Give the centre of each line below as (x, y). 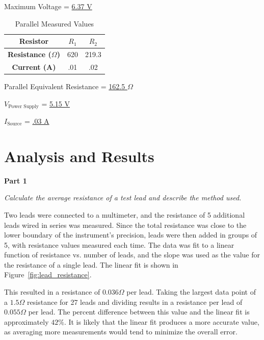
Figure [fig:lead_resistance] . (48, 274)
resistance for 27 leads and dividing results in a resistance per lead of (135, 302)
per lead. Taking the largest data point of (191, 292)
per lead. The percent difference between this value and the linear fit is (139, 312)
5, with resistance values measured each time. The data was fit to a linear (119, 244)
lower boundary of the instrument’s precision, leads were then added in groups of (131, 235)
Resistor (34, 41)
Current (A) (34, 67)
